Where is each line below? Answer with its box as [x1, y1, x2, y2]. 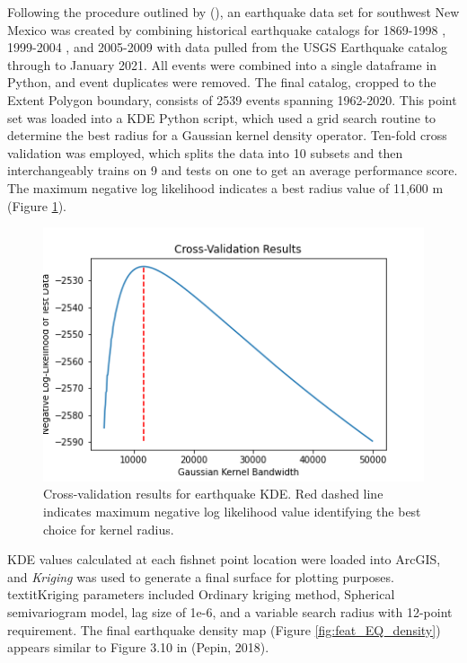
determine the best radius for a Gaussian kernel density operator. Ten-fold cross [7, 126, 447, 145]
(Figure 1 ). [7, 196, 66, 215]
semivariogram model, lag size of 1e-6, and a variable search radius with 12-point [7, 602, 453, 621]
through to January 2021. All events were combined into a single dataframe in [7, 55, 437, 74]
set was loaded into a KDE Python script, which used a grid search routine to [7, 108, 436, 127]
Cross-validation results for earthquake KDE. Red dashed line [43, 484, 383, 503]
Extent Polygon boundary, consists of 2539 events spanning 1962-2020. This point [7, 90, 457, 109]
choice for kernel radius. [43, 519, 174, 538]
